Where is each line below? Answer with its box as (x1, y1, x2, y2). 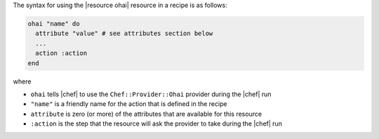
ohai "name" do (27, 20, 80, 27)
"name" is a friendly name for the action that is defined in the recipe (30, 100, 227, 108)
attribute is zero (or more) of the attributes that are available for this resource (30, 110, 262, 118)
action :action (35, 49, 88, 58)
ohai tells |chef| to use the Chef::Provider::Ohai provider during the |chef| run (30, 90, 272, 98)
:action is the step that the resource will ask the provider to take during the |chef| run (30, 119, 282, 128)
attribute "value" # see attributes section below (35, 29, 213, 38)
